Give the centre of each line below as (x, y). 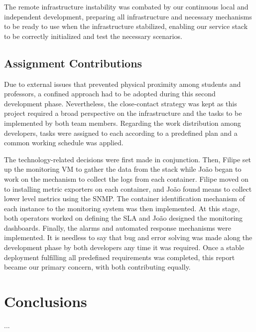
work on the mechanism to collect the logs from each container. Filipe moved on (126, 178)
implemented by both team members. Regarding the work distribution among (123, 123)
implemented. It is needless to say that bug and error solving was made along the (128, 237)
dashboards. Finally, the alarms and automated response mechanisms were (118, 227)
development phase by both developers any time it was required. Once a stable (124, 247)
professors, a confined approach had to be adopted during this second (110, 94)
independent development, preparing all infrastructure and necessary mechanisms (128, 16)
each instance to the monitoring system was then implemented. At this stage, (122, 208)
